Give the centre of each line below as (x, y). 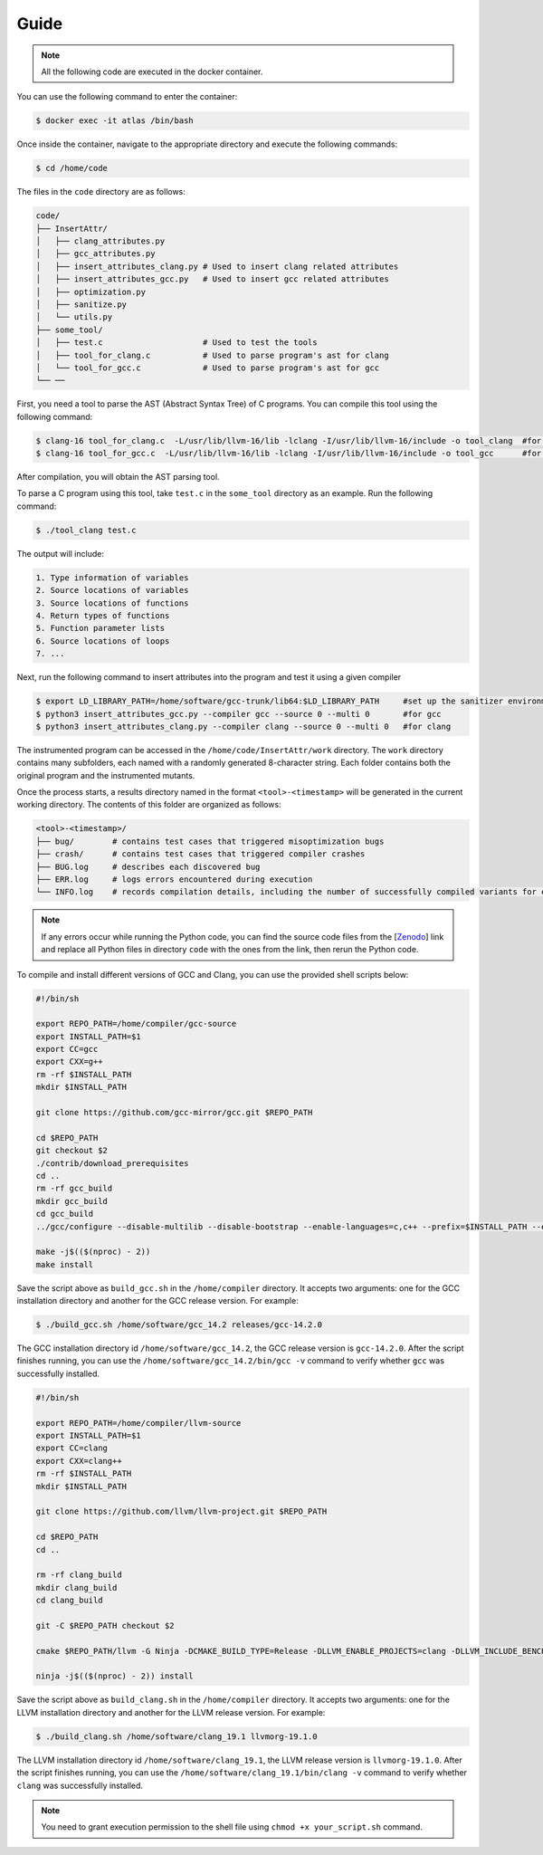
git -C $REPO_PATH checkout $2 (105, 1626)
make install (65, 1264)
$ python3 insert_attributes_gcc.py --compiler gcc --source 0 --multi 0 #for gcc (239, 714)
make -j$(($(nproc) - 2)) (93, 1252)
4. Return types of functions (103, 615)
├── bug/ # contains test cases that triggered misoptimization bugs (210, 841)
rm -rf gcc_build (74, 1189)
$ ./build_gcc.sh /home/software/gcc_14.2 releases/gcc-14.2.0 (179, 1325)
